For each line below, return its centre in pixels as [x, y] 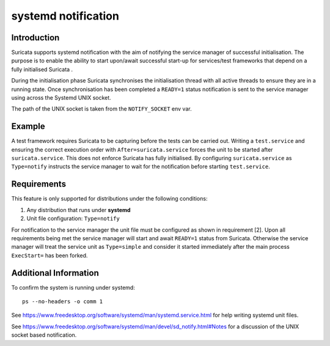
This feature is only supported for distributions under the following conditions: [109, 199]
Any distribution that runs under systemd [79, 210]
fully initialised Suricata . [42, 69]
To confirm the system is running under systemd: [73, 287]
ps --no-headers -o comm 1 [63, 302]
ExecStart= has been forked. [50, 255]
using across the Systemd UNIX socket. [61, 98]
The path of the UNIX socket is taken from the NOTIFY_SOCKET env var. [101, 109]
